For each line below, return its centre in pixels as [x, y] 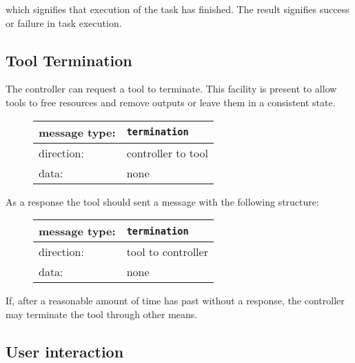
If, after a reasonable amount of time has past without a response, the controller [175, 301]
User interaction [65, 351]
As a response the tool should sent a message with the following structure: [162, 201]
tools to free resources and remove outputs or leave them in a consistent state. [171, 102]
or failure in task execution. [64, 22]
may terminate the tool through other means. [102, 314]
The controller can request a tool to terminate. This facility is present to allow [171, 89]
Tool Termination [69, 60]
